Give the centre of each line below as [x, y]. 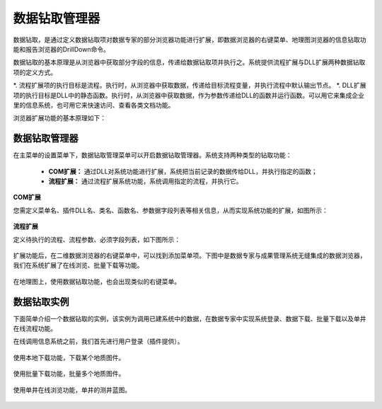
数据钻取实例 [41, 302]
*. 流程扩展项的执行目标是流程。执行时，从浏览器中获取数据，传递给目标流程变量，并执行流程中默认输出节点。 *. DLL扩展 [190, 86]
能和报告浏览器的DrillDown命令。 [61, 49]
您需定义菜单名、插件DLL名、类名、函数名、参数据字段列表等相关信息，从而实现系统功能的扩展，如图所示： [170, 210]
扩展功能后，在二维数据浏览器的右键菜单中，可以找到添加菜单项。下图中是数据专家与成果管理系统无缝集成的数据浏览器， [190, 255]
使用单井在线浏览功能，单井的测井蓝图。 [72, 390]
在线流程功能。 [35, 328]
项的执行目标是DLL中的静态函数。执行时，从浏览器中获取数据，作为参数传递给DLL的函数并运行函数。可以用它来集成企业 [189, 95]
